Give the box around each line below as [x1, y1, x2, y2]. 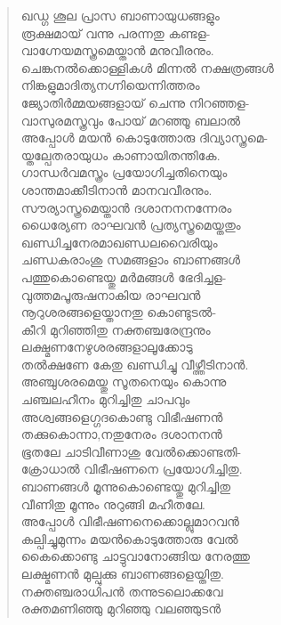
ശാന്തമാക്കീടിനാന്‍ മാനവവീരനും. [20, 180, 213, 199]
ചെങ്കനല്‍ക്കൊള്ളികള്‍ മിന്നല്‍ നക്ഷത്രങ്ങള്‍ [20, 58, 274, 77]
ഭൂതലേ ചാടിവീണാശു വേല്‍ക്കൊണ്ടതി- [20, 442, 242, 460]
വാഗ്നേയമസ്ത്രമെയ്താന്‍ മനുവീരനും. [20, 41, 214, 60]
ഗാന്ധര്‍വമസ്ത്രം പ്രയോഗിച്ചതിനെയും [20, 163, 228, 182]
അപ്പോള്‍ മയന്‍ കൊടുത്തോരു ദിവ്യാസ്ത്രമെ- [20, 128, 269, 147]
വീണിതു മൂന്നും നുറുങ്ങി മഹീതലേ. [20, 494, 206, 513]
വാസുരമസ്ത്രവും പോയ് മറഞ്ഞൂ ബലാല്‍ [20, 110, 240, 129]
